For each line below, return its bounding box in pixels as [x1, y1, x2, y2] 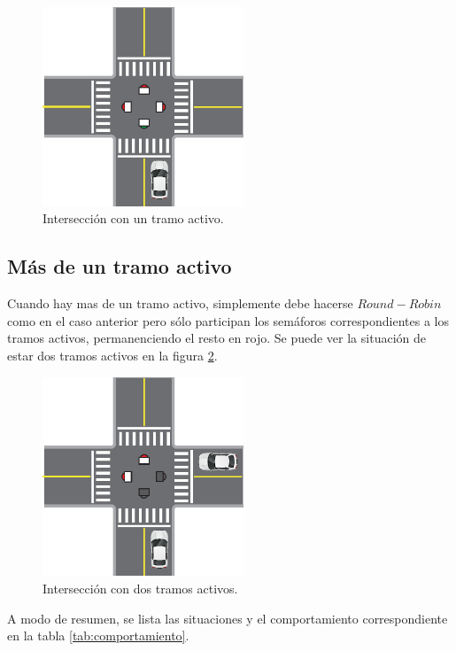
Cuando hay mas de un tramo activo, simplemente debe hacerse [7, 294, 353, 313]
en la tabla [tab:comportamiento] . [7, 626, 189, 645]
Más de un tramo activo [7, 252, 232, 280]
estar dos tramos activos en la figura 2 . [7, 345, 218, 364]
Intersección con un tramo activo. [43, 209, 224, 228]
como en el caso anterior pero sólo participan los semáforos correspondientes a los [7, 311, 449, 329]
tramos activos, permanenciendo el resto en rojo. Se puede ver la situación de [7, 329, 426, 347]
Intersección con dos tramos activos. [43, 578, 238, 597]
